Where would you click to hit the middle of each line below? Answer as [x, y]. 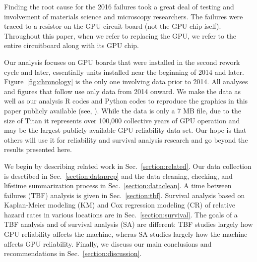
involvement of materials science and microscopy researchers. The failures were [124, 16]
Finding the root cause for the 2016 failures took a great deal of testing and [119, 6]
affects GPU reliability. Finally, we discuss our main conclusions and [108, 243]
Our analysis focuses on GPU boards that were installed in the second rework [122, 62]
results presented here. [38, 149]
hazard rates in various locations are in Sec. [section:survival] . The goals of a [121, 214]
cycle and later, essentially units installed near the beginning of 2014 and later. [124, 72]
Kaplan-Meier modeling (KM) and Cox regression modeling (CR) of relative [120, 205]
